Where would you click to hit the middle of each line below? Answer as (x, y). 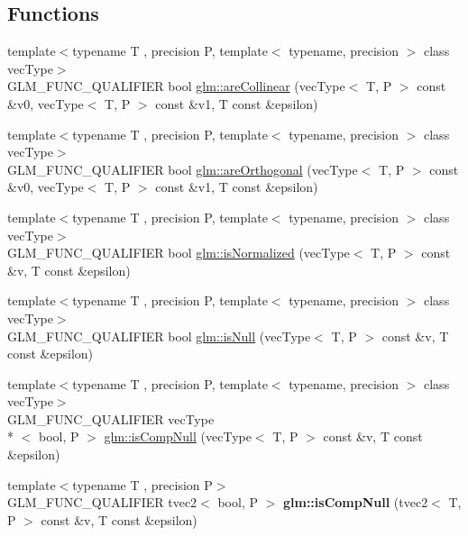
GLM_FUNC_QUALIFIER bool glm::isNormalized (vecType (179, 253)
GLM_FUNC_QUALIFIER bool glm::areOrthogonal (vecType (183, 169)
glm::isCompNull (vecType (178, 436)
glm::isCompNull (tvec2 (355, 502)
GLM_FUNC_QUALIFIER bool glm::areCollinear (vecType (176, 86)
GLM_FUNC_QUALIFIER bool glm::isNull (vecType (159, 336)
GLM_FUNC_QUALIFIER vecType (111, 418)
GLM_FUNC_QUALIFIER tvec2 (102, 502)
